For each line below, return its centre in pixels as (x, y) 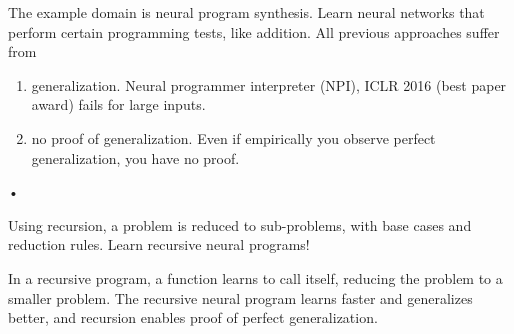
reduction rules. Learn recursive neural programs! (159, 244)
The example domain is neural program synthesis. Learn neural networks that (246, 12)
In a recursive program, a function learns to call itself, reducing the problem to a (255, 277)
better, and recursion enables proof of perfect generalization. (193, 317)
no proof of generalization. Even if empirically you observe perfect (233, 137)
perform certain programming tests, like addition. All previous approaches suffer (254, 31)
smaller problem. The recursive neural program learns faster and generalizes (240, 297)
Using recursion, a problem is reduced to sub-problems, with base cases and (240, 224)
